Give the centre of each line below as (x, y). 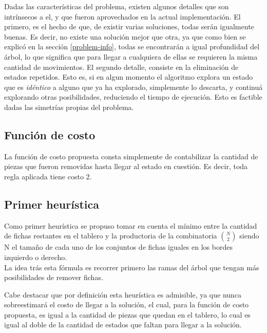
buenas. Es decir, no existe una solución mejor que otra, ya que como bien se (125, 36)
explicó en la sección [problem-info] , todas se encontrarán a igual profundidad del (132, 47)
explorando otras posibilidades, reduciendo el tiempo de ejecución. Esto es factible (133, 97)
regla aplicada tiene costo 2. (48, 176)
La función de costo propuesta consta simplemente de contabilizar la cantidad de (131, 156)
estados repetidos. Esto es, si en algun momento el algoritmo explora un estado (129, 77)
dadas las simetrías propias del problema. (69, 107)
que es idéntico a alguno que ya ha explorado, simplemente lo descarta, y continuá (133, 87)
